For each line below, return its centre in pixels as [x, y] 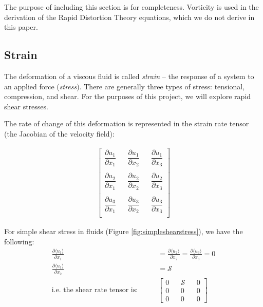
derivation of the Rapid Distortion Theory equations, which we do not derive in [129, 17]
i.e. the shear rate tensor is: [95, 290]
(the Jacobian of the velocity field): [59, 133]
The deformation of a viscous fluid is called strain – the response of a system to [129, 76]
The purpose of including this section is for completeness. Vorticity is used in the [131, 7]
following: [19, 241]
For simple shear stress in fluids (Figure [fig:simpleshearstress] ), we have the [124, 231]
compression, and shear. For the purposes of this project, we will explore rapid [128, 96]
